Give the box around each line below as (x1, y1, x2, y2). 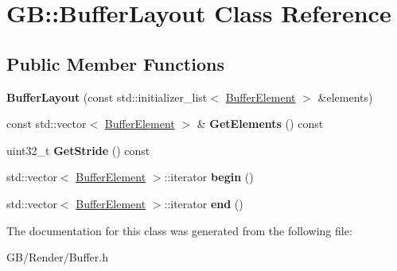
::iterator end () (164, 195, 243, 211)
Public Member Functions (6, 51, 224, 75)
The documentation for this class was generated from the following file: (6, 222, 352, 238)
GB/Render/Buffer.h (6, 249, 108, 265)
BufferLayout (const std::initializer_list (6, 88, 208, 105)
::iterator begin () (164, 168, 254, 185)
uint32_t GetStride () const (6, 141, 150, 158)
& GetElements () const (197, 115, 324, 132)
